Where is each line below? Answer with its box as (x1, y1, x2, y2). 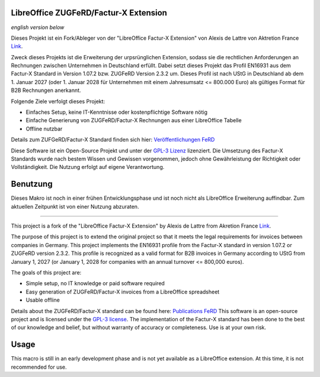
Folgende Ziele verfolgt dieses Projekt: (11, 98, 105, 105)
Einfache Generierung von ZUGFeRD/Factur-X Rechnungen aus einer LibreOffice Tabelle (25, 117, 242, 124)
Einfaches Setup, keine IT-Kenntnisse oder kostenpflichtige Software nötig (25, 108, 207, 116)
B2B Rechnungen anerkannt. (11, 87, 81, 94)
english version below (11, 24, 65, 31)
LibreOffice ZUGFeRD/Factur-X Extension (11, 8, 167, 18)
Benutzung (11, 179, 53, 189)
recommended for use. (11, 363, 68, 370)
